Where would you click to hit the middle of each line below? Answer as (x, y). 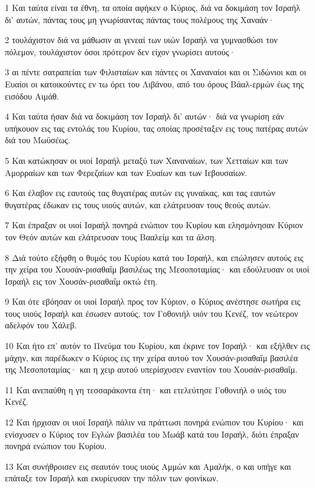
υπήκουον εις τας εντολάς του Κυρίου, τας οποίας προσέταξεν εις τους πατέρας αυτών (157, 128)
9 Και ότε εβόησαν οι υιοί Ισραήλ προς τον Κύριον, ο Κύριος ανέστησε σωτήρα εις (153, 301)
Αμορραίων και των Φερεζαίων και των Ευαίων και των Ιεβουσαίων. (126, 172)
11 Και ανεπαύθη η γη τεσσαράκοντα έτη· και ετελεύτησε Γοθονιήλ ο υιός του (146, 389)
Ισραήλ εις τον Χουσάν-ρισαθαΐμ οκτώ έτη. (81, 281)
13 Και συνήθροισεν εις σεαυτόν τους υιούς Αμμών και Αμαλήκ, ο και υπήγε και (148, 466)
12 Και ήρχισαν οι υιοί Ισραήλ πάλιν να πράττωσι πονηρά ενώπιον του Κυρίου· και (154, 422)
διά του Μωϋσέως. (38, 140)
